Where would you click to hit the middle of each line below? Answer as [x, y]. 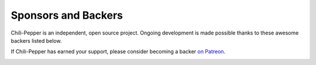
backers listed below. [36, 40]
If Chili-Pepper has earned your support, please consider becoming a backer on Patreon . [118, 52]
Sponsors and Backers [67, 15]
